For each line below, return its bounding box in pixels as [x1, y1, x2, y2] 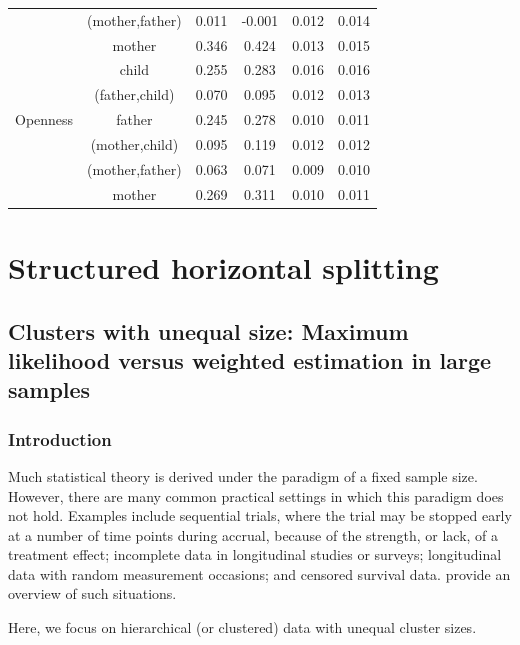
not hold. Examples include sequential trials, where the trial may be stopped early [8, 505, 512, 526]
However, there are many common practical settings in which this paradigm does [8, 485, 504, 506]
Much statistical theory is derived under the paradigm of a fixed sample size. [8, 465, 478, 486]
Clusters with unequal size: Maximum [8, 315, 409, 346]
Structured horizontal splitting [8, 246, 439, 287]
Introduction [8, 426, 112, 451]
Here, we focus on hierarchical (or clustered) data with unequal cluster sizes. [8, 617, 477, 638]
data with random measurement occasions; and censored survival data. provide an [8, 563, 511, 584]
